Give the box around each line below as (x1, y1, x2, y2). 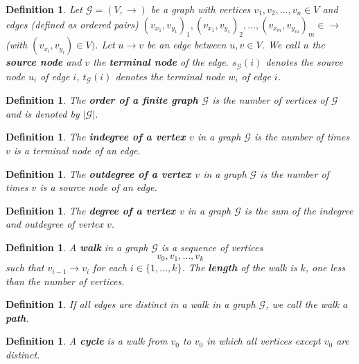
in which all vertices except (207, 334, 321, 348)
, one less (305, 260, 346, 275)
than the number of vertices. (6, 273, 125, 288)
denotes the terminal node (115, 69, 225, 83)
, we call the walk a (265, 297, 348, 311)
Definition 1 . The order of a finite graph (6, 93, 198, 107)
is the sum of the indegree (244, 203, 353, 217)
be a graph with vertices (150, 2, 251, 16)
